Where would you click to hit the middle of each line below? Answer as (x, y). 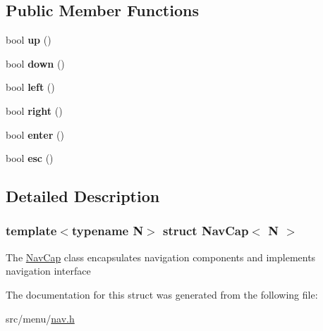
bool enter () (35, 134)
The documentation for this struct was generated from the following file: (162, 294)
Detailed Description (83, 196)
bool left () (30, 87)
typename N (108, 231)
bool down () (35, 63)
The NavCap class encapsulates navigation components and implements (161, 257)
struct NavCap (206, 231)
